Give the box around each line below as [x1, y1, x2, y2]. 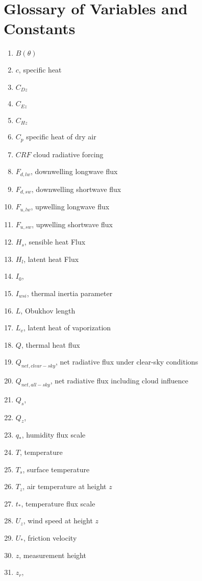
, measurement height [19, 549, 86, 560]
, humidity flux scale [21, 429, 86, 440]
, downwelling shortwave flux [31, 183, 121, 194]
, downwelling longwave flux [31, 166, 118, 177]
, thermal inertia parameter [27, 287, 113, 298]
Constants [4, 18, 75, 39]
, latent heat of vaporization [23, 322, 111, 333]
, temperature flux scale [21, 498, 95, 509]
